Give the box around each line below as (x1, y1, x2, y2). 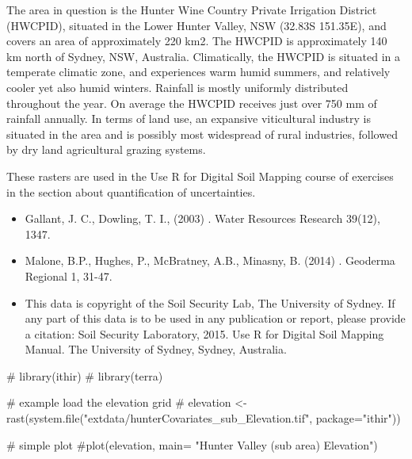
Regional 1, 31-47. (25, 267, 113, 284)
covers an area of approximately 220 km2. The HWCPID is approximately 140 (6, 33, 387, 49)
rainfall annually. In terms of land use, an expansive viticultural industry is (6, 110, 371, 127)
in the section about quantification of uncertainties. (6, 183, 256, 200)
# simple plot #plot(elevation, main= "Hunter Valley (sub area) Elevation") (6, 436, 378, 453)
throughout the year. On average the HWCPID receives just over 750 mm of (6, 94, 377, 111)
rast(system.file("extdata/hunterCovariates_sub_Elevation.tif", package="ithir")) (6, 410, 401, 426)
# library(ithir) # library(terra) (6, 367, 163, 384)
